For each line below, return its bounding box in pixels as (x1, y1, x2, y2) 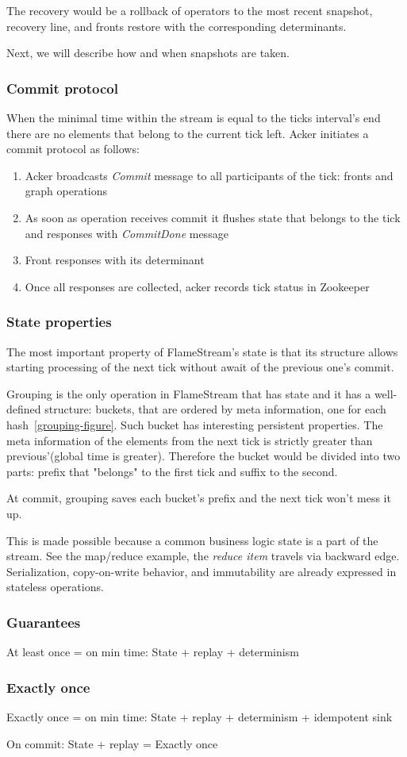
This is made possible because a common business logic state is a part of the (6, 532, 378, 548)
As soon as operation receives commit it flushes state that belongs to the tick (25, 209, 401, 225)
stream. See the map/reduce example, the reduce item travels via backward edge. (6, 548, 400, 564)
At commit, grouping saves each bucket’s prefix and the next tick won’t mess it (6, 490, 391, 506)
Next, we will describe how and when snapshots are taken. (6, 44, 290, 61)
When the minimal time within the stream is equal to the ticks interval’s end (6, 110, 381, 125)
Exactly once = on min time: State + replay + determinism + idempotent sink (6, 708, 393, 724)
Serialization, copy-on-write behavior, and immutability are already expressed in (6, 563, 397, 579)
